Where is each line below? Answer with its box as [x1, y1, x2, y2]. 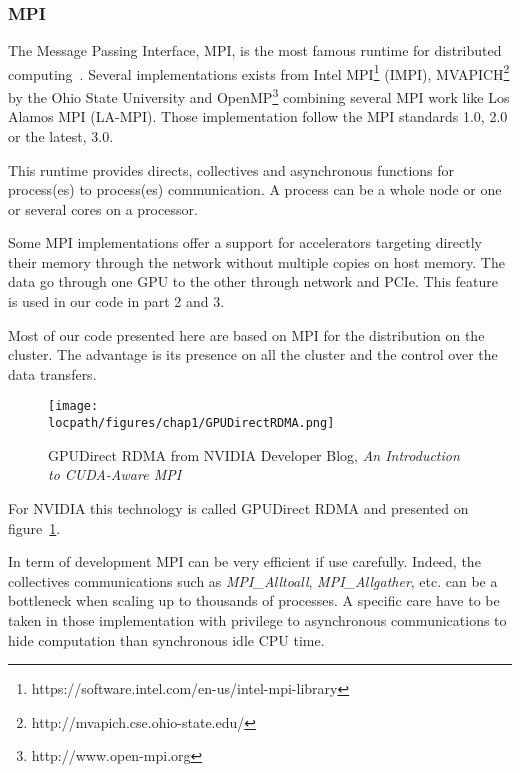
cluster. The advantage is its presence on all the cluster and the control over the [8, 344, 498, 365]
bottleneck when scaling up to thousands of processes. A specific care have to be [8, 590, 500, 611]
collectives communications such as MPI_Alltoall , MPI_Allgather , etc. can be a [8, 570, 498, 591]
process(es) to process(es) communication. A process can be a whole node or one [8, 179, 502, 200]
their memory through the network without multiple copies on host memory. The [8, 251, 505, 272]
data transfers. [8, 363, 97, 384]
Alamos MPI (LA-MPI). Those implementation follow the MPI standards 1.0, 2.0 [8, 106, 508, 127]
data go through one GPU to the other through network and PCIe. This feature [8, 271, 499, 292]
